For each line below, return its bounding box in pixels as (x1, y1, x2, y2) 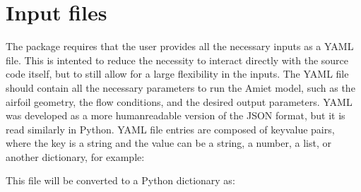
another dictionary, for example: (6, 149, 145, 164)
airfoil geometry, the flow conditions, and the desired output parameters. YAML (6, 94, 353, 109)
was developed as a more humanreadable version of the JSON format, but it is (6, 108, 345, 123)
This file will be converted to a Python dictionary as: (6, 173, 235, 188)
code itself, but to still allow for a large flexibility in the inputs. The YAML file (6, 66, 349, 81)
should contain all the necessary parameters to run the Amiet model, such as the (6, 80, 355, 95)
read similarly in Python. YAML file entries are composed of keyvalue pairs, (6, 121, 335, 136)
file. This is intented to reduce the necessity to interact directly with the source (6, 52, 349, 67)
